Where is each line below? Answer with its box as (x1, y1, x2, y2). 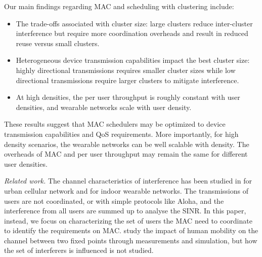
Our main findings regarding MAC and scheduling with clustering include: (4, 1, 234, 11)
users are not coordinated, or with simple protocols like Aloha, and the (4, 195, 224, 206)
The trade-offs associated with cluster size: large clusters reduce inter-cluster (16, 18, 253, 28)
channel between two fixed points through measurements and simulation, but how (4, 235, 257, 245)
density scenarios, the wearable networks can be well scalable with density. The (4, 138, 249, 149)
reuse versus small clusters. (16, 38, 100, 48)
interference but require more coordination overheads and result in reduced (16, 28, 248, 39)
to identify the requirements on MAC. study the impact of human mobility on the (4, 225, 258, 236)
